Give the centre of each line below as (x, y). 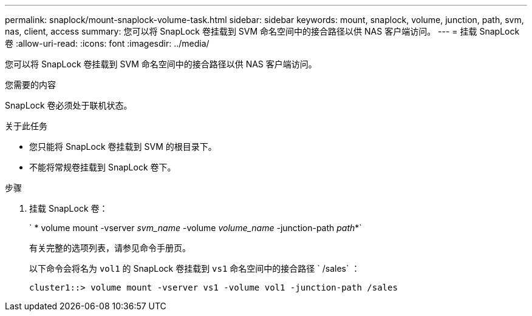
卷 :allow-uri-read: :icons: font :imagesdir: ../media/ (107, 43)
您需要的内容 (30, 85)
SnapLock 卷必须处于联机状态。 (69, 105)
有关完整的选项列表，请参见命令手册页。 (110, 248)
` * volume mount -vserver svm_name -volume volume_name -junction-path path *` (196, 228)
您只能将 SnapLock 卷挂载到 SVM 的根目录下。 (123, 146)
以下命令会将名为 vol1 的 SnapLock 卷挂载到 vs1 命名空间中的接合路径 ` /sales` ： (195, 268)
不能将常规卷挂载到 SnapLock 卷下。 (103, 167)
